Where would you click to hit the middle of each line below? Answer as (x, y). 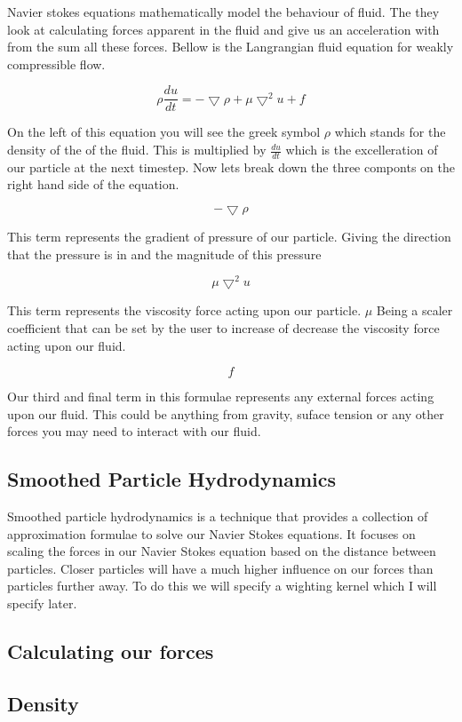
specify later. (42, 603)
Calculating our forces (111, 651)
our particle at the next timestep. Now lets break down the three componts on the (231, 167)
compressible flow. (56, 63)
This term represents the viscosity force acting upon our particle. (184, 310)
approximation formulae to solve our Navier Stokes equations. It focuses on (211, 533)
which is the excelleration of (362, 150)
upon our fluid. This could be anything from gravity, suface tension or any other (226, 413)
